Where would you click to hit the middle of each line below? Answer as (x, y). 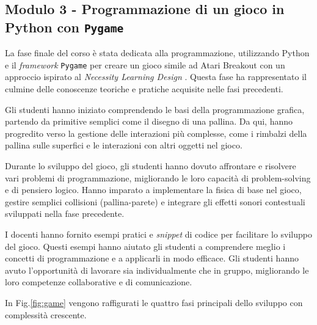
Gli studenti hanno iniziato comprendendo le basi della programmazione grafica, (155, 109)
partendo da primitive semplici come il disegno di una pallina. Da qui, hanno (149, 121)
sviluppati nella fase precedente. (65, 214)
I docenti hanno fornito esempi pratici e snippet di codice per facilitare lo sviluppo (158, 234)
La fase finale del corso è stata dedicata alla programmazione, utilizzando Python (157, 53)
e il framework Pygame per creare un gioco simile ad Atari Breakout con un (145, 64)
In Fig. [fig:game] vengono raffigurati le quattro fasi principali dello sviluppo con (154, 302)
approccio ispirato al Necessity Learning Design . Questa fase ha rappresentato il (156, 77)
